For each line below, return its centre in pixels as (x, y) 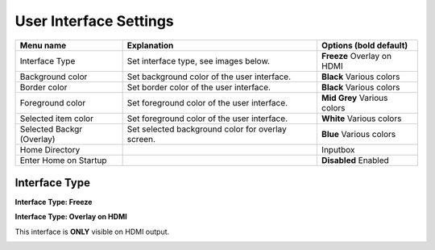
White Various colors (361, 119)
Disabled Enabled (355, 160)
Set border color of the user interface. (199, 87)
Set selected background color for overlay (207, 129)
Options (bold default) (365, 45)
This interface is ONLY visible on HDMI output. (92, 231)
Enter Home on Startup (63, 160)
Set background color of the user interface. (209, 77)
